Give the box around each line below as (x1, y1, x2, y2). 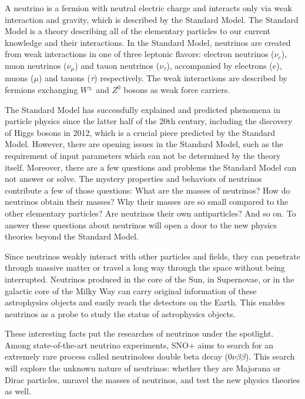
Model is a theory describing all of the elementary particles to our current (5, 25, 271, 37)
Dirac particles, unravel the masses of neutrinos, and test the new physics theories (5, 373, 300, 385)
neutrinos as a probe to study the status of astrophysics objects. (5, 307, 236, 320)
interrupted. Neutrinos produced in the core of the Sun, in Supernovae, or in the (5, 272, 294, 285)
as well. (5, 385, 31, 397)
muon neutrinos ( (5, 59, 67, 71)
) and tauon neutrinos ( (75, 59, 160, 71)
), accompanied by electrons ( (166, 59, 273, 71)
